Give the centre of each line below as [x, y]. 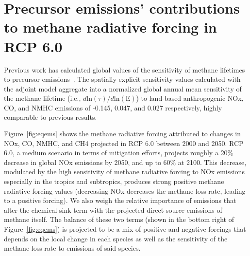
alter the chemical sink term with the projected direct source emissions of [113, 210]
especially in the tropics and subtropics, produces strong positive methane [114, 181]
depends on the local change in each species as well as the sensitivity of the [116, 238]
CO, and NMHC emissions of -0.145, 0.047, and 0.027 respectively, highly [113, 107]
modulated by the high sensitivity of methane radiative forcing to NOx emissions [124, 172]
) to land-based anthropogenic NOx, [190, 98]
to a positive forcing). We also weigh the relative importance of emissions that [120, 200]
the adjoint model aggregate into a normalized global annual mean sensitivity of [123, 88]
